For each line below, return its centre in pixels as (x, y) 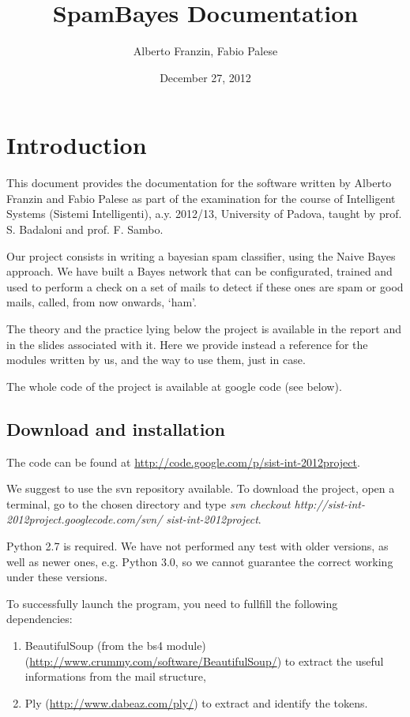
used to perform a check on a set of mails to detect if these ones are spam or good (205, 286)
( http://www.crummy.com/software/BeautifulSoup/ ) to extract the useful (204, 661)
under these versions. (57, 577)
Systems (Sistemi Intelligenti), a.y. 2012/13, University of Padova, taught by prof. (204, 214)
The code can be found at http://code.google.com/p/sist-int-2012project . (183, 462)
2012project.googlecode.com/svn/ (85, 519)
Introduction (77, 145)
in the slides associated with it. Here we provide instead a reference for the (187, 344)
